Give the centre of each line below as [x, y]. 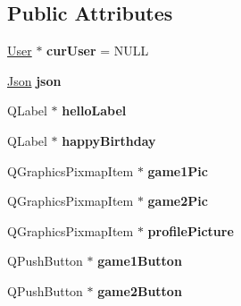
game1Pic [178, 170]
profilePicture [191, 230]
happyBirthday [109, 140]
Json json [34, 80]
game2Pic [178, 201]
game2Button [140, 290]
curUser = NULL [98, 51]
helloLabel [94, 110]
